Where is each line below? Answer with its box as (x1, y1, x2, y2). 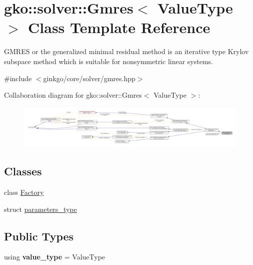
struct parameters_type (4, 203, 77, 214)
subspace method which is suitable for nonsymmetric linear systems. (4, 56, 213, 66)
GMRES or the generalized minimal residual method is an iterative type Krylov (4, 46, 249, 57)
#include (4, 73, 32, 83)
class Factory (4, 186, 44, 197)
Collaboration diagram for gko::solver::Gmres (4, 90, 142, 100)
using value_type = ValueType (4, 251, 105, 262)
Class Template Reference (28, 17, 210, 38)
